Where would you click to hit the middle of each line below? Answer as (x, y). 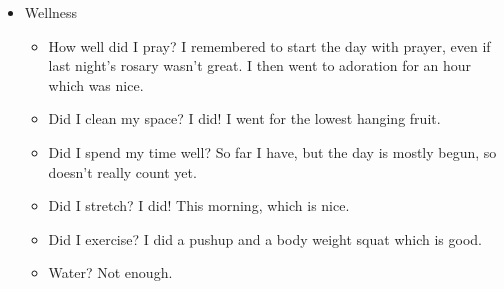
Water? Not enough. (110, 272)
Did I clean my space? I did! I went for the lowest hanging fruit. (244, 118)
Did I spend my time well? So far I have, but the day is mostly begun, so (272, 151)
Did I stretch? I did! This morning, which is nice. (199, 205)
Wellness (51, 12)
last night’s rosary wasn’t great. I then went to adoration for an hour (260, 65)
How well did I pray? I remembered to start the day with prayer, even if (269, 45)
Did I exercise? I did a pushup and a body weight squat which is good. (265, 238)
